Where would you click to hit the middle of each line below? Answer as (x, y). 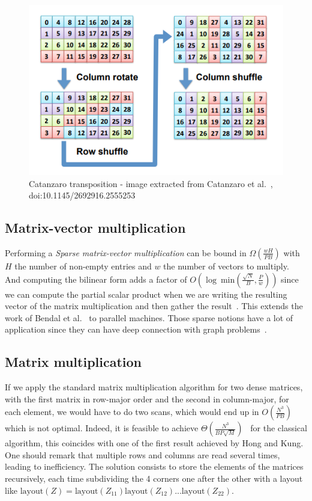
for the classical (279, 428)
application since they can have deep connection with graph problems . (136, 329)
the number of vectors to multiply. (226, 266)
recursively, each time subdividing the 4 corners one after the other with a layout (154, 478)
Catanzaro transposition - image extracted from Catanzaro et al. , (151, 183)
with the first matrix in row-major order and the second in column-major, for (147, 398)
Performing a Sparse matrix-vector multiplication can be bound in (126, 252)
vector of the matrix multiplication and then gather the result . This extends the (154, 306)
